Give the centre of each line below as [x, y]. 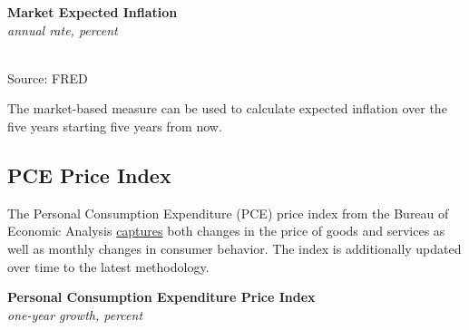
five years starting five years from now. [115, 126]
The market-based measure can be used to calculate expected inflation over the [227, 108]
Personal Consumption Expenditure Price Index [161, 297]
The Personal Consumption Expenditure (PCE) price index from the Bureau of [228, 213]
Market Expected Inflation [93, 12]
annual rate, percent [63, 29]
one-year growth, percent [75, 314]
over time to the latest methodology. [108, 266]
